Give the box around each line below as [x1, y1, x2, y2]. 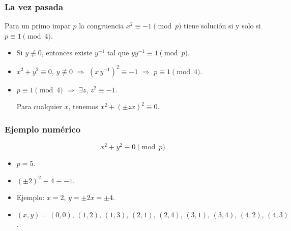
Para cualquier [16, 101, 62, 112]
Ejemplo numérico [5, 122, 81, 135]
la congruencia [79, 20, 124, 31]
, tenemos [68, 101, 98, 112]
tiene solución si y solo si [184, 20, 261, 31]
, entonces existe [41, 47, 93, 58]
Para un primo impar [5, 20, 71, 31]
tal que [107, 47, 129, 58]
